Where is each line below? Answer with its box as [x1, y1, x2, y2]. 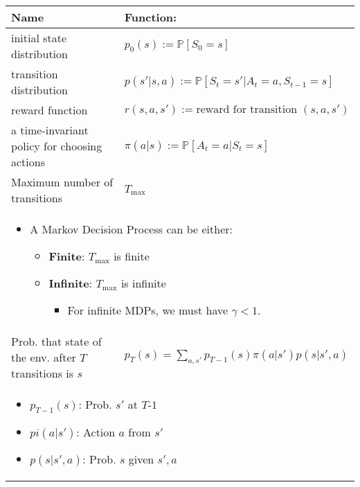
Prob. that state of [11, 333, 102, 349]
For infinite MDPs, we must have [67, 302, 228, 318]
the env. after [11, 349, 76, 365]
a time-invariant [11, 122, 89, 138]
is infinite [120, 275, 166, 291]
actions [11, 154, 45, 170]
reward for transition [196, 103, 298, 115]
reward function [11, 102, 88, 118]
